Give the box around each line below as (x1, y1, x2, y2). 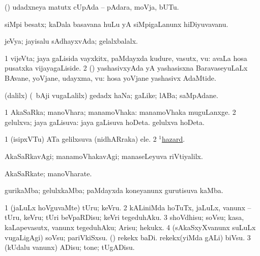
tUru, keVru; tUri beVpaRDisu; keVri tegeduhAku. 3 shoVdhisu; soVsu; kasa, (5, 212, 244, 222)
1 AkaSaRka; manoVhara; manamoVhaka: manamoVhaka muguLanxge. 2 (5, 107, 236, 117)
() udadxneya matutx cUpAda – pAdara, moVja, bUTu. (5, 2, 179, 12)
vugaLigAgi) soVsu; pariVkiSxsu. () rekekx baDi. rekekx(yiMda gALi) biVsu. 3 (5, 232, 251, 242)
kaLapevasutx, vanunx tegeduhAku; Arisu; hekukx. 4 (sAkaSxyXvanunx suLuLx (5, 221, 256, 232)
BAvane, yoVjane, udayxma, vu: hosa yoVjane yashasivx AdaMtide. (5, 72, 216, 83)
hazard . (162, 134, 185, 144)
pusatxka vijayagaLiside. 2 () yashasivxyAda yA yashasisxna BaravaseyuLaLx (5, 62, 248, 73)
